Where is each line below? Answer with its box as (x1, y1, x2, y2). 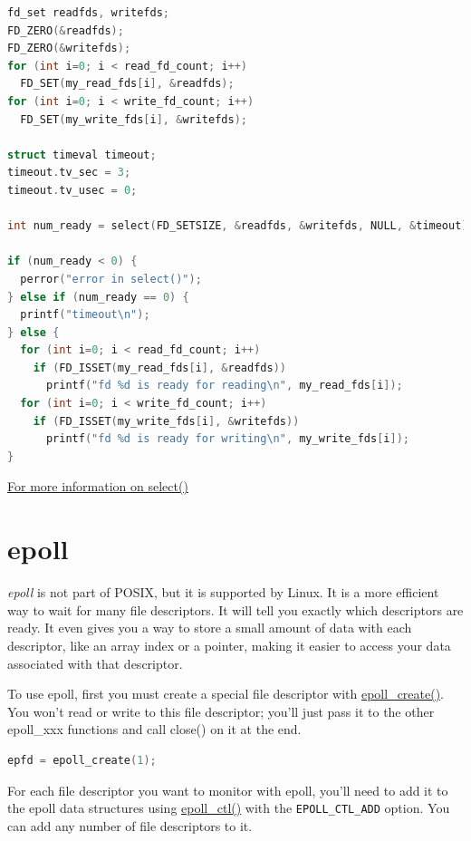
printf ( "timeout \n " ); (20, 308, 150, 322)
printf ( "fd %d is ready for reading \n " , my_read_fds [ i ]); (45, 379, 403, 392)
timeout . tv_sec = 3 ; (7, 166, 131, 179)
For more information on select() (7, 477, 188, 496)
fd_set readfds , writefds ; (7, 6, 170, 19)
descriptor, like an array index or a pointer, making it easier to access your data (7, 635, 451, 654)
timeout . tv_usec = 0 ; (7, 183, 138, 197)
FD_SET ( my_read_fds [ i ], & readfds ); (20, 77, 235, 91)
